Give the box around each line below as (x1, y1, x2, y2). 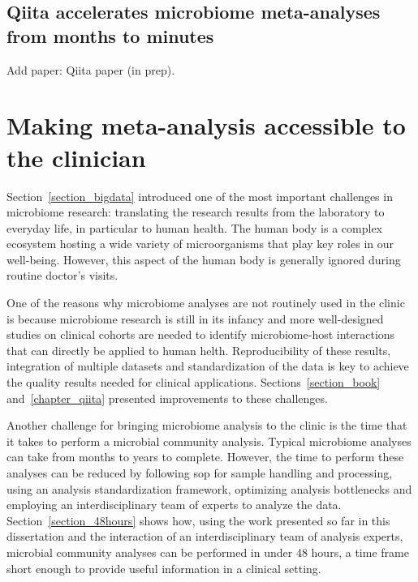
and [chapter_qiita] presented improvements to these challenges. (6, 389, 328, 406)
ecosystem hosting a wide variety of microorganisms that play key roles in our (6, 235, 394, 252)
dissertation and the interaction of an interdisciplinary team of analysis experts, (6, 528, 403, 545)
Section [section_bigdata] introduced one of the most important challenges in (6, 187, 393, 204)
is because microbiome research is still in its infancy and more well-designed (6, 310, 384, 327)
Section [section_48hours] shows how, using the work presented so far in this (6, 511, 390, 529)
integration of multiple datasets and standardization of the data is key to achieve (6, 357, 409, 374)
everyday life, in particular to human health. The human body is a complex (6, 219, 383, 236)
